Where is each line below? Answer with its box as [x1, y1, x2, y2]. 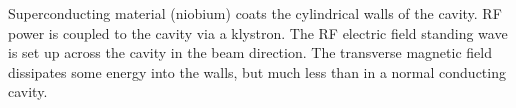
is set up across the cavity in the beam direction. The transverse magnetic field [8, 42, 492, 63]
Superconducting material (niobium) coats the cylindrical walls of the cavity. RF [8, 3, 502, 23]
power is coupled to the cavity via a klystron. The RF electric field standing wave [8, 22, 508, 43]
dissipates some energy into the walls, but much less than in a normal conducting [8, 61, 506, 82]
